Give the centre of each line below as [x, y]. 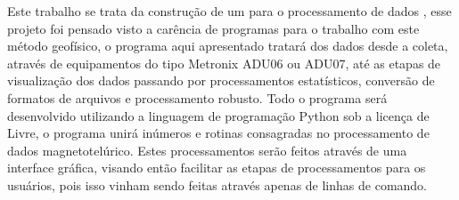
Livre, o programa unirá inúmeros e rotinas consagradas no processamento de [218, 133]
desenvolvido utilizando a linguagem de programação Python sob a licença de [218, 115]
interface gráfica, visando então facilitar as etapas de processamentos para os [217, 168]
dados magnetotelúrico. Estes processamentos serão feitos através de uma [207, 150]
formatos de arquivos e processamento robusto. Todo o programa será [197, 97]
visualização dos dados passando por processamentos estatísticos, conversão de [221, 80]
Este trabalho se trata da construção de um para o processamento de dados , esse [229, 11]
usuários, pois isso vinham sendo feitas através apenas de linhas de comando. [217, 184]
